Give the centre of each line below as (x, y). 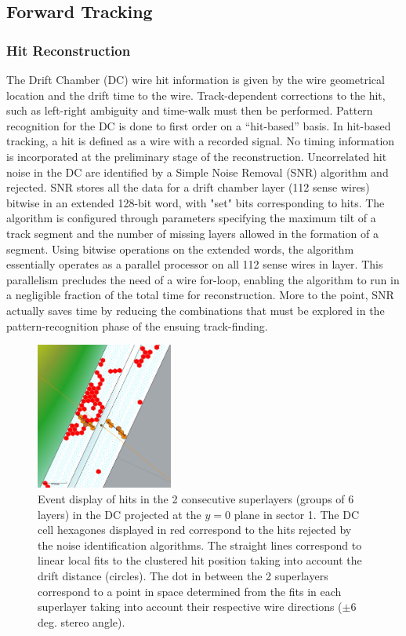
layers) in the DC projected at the (120, 514)
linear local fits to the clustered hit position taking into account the (200, 560)
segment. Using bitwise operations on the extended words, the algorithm (180, 249)
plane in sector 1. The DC (296, 514)
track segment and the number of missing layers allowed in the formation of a (192, 233)
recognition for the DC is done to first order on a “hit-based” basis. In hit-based (199, 125)
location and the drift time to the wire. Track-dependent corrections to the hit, (196, 95)
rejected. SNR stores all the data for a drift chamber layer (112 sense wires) (188, 187)
